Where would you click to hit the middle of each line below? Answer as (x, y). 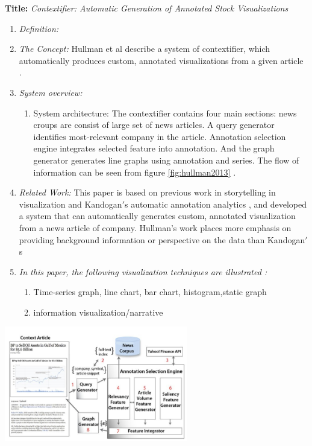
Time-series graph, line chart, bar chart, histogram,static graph (150, 292)
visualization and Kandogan (70, 204)
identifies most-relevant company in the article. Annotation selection (160, 136)
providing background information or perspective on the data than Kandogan (162, 239)
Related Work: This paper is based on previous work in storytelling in (147, 192)
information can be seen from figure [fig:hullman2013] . (135, 172)
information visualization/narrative (98, 312)
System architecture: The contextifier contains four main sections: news (165, 113)
